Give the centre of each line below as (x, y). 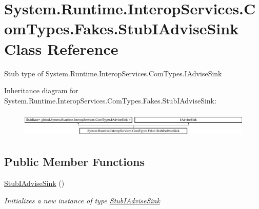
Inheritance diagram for (41, 90)
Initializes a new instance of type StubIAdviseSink (82, 200)
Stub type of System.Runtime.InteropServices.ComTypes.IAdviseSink (113, 73)
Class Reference (61, 48)
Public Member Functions (74, 162)
